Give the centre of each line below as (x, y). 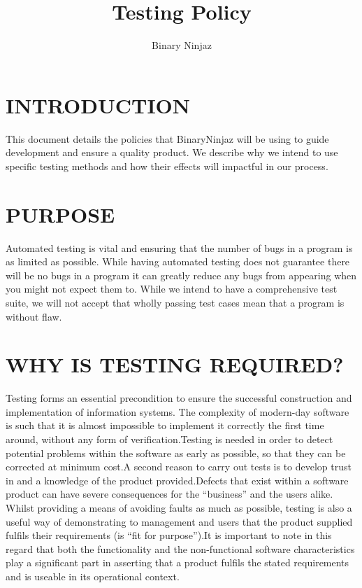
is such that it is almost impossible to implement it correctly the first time (165, 425)
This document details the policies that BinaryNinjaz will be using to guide (167, 138)
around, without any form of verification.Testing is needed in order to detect (169, 439)
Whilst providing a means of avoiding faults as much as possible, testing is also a (179, 507)
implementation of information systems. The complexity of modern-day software (178, 411)
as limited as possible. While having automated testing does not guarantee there (178, 261)
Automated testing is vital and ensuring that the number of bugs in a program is (179, 247)
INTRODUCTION (98, 105)
